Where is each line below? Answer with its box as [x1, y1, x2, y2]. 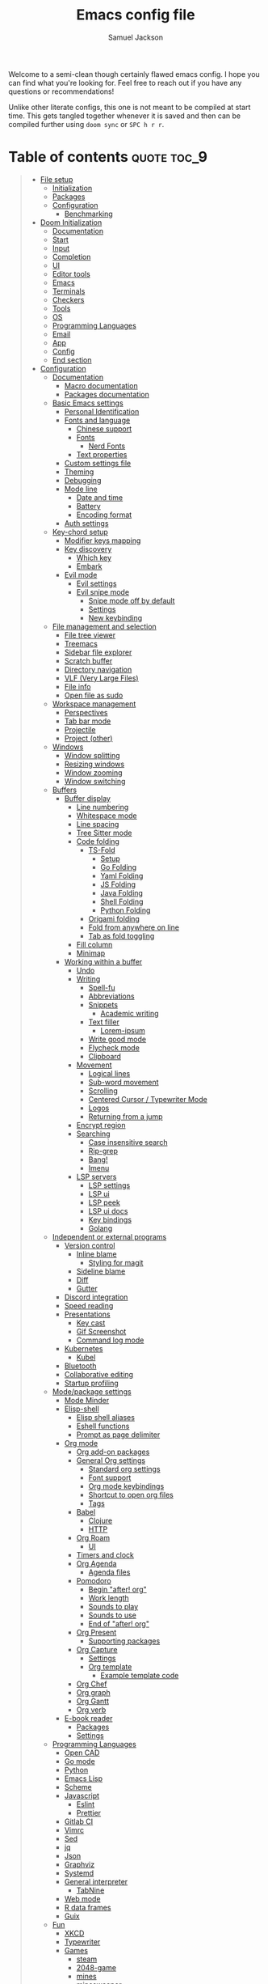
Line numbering [76, 802, 129, 812]
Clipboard [88, 1051, 121, 1061]
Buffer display [64, 793, 111, 803]
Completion [52, 252, 91, 261]
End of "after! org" [88, 1618, 149, 1628]
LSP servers [76, 1172, 117, 1181]
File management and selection [52, 621, 157, 631]
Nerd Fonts [88, 441, 126, 451]
